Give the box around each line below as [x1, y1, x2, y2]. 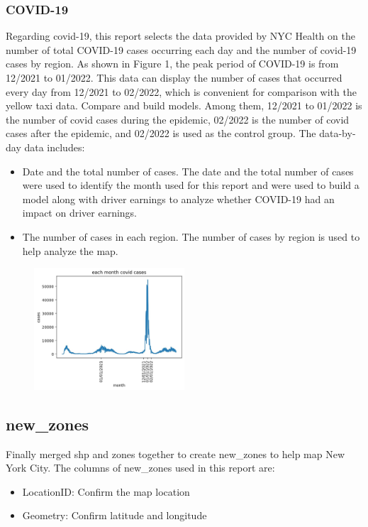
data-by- [319, 126, 356, 141]
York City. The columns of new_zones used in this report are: [6, 460, 275, 475]
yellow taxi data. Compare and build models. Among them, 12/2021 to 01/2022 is [6, 98, 362, 113]
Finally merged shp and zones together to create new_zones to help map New [6, 446, 345, 461]
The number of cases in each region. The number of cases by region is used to [22, 229, 360, 244]
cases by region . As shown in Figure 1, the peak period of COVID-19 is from [6, 56, 339, 71]
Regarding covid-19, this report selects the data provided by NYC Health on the [6, 28, 355, 43]
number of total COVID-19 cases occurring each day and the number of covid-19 [6, 42, 357, 57]
